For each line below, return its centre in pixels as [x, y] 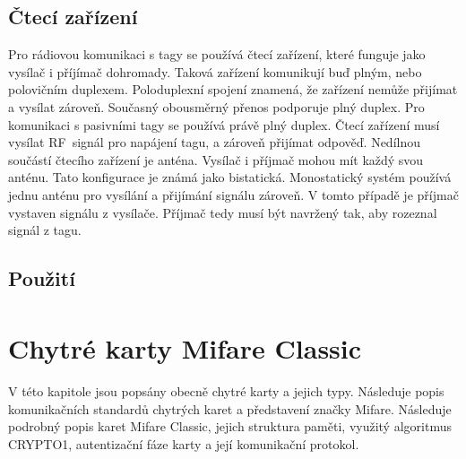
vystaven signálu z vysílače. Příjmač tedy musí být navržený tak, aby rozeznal [223, 212]
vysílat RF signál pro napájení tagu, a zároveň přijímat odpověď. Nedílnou [215, 142]
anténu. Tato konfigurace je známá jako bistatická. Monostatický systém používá [230, 177]
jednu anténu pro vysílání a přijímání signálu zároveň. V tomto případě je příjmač [233, 194]
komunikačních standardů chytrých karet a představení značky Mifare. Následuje [230, 408]
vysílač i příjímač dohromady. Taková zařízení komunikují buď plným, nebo [215, 71]
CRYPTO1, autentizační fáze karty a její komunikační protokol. [184, 443]
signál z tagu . [45, 230]
